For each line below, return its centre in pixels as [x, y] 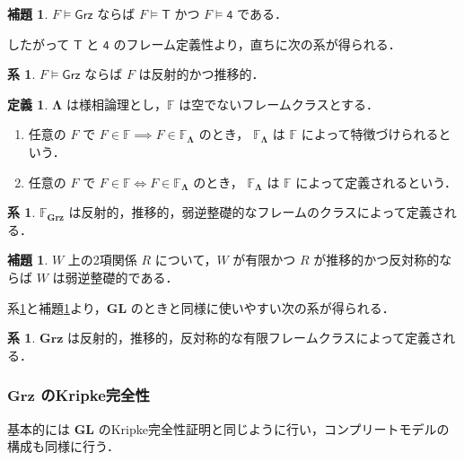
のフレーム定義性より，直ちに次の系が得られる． [257, 43]
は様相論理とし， [116, 104]
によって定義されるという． [376, 182]
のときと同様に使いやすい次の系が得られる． [263, 307]
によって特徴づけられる [370, 134]
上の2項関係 [102, 260]
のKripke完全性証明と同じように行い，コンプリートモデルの [274, 428]
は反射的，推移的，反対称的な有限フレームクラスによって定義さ [255, 338]
